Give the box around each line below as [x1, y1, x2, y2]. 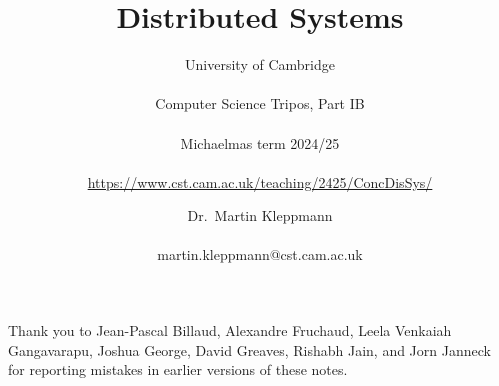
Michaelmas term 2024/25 [180, 132, 340, 153]
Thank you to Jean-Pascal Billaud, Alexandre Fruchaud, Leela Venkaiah [8, 320, 452, 341]
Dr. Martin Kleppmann [187, 205, 333, 226]
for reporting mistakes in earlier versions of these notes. [8, 359, 348, 380]
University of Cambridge [185, 54, 335, 75]
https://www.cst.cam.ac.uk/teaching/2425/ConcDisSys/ [87, 171, 433, 192]
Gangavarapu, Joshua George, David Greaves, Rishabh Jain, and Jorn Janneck [8, 339, 491, 360]
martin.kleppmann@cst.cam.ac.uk [157, 244, 363, 265]
